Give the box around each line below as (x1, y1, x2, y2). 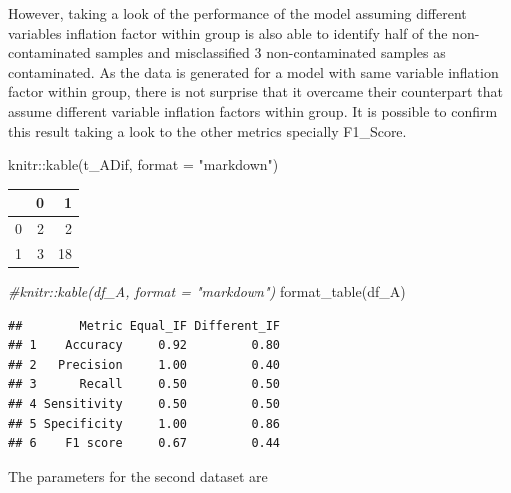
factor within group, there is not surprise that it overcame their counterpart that (8, 81, 503, 102)
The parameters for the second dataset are (8, 465, 268, 486)
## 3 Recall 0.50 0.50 (8, 377, 281, 392)
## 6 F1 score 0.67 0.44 (8, 436, 281, 451)
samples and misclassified (95, 42, 250, 63)
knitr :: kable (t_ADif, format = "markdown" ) (8, 154, 279, 175)
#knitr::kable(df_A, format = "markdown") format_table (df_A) (8, 281, 406, 302)
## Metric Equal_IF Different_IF (8, 318, 281, 333)
